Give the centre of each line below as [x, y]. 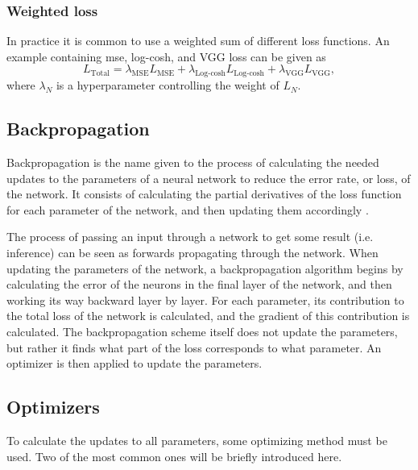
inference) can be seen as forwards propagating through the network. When [192, 252]
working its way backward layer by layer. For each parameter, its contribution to [205, 299]
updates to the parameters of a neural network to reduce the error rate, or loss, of [209, 178]
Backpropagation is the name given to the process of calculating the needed [193, 162]
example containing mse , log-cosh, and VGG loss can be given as [166, 56]
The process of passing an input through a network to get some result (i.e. [190, 237]
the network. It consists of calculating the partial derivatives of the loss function [204, 194]
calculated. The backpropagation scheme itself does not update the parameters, [202, 331]
